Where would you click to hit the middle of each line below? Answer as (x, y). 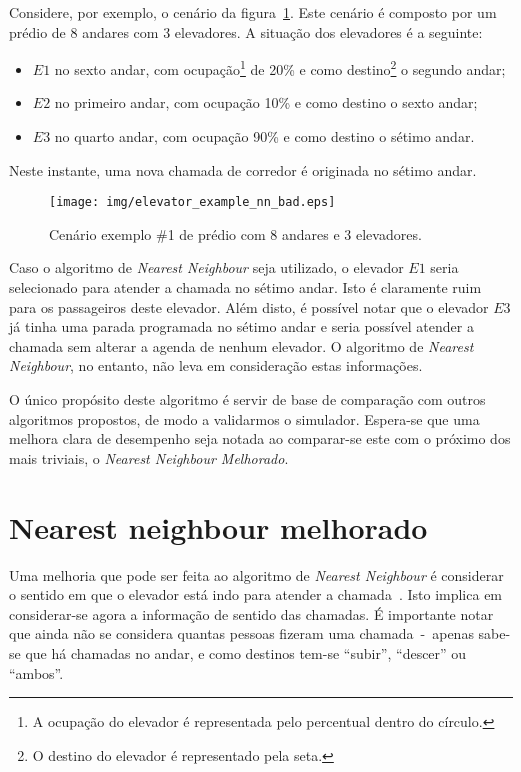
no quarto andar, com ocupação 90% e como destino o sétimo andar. (264, 136)
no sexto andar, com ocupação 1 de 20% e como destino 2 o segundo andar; (280, 67)
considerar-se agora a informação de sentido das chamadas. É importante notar (251, 613)
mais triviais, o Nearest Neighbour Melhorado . (149, 457)
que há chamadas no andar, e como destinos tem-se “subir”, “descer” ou (246, 652)
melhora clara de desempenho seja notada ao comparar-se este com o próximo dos (260, 438)
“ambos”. (36, 672)
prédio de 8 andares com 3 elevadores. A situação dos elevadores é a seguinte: (246, 31)
